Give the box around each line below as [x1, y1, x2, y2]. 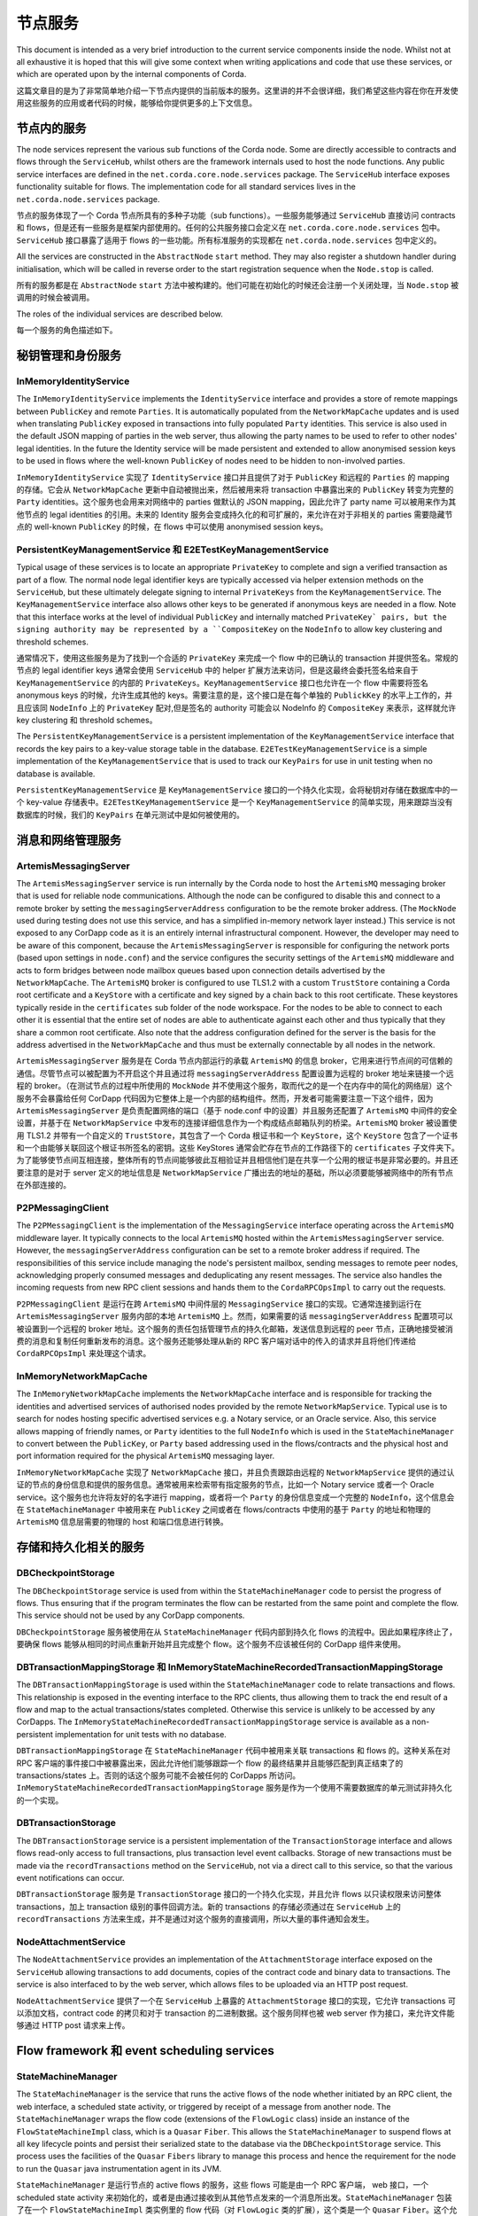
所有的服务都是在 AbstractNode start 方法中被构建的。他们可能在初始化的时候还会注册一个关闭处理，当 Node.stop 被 [16, 279, 459, 290]
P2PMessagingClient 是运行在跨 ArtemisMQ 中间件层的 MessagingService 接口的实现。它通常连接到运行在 [16, 1299, 422, 1309]
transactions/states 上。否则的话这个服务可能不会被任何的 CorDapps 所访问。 [16, 1769, 301, 1781]
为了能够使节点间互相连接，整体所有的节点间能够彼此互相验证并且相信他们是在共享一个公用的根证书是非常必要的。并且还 [16, 1155, 459, 1166]
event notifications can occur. [16, 1873, 125, 1884]
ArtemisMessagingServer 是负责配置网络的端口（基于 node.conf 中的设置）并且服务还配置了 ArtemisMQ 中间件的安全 [16, 1104, 458, 1116]
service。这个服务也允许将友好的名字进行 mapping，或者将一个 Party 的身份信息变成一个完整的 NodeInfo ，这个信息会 [16, 1492, 455, 1502]
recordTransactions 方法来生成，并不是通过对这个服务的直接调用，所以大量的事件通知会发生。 [16, 1914, 374, 1924]
